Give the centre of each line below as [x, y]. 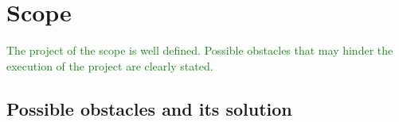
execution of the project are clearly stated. [110, 65]
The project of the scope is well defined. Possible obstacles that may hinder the [200, 50]
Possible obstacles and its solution [149, 108]
